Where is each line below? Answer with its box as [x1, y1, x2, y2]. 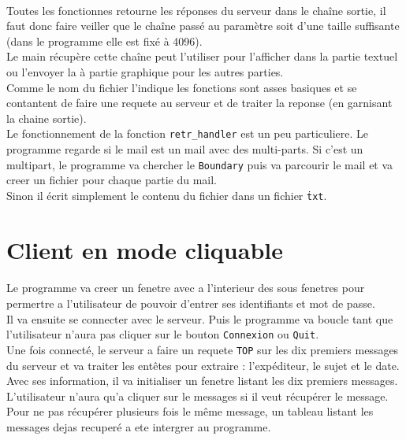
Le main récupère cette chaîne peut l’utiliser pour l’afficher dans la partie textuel [6, 48, 398, 65]
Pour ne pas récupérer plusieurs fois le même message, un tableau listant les [6, 403, 374, 420]
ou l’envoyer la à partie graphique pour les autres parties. [6, 63, 284, 79]
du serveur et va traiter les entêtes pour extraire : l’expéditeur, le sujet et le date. [6, 357, 400, 373]
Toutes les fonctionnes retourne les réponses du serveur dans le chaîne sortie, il [6, 2, 386, 18]
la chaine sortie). [6, 109, 87, 126]
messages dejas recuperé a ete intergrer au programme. [6, 418, 271, 434]
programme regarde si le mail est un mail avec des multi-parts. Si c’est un [6, 141, 363, 157]
